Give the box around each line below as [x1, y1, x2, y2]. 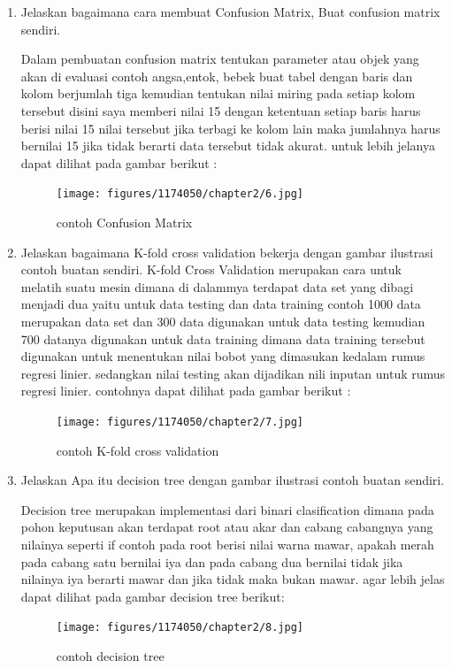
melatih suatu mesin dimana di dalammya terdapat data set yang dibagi [20, 277, 414, 296]
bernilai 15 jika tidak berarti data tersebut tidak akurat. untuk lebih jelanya [20, 136, 435, 155]
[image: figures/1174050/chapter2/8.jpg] [56, 621, 303, 634]
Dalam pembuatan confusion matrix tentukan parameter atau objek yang [20, 50, 419, 68]
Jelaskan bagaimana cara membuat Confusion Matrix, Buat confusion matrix [20, 3, 441, 20]
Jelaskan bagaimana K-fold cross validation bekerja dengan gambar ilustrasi [20, 242, 433, 261]
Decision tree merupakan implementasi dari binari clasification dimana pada [20, 500, 434, 518]
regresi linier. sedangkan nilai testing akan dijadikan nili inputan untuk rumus [20, 364, 446, 382]
